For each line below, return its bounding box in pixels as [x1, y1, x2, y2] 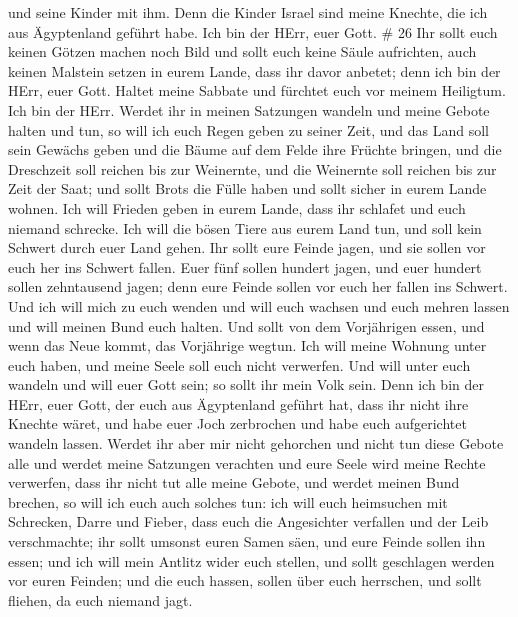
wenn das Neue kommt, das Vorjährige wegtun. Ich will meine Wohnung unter [8, 335, 487, 356]
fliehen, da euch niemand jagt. [8, 589, 193, 610]
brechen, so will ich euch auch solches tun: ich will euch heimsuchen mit [8, 491, 448, 512]
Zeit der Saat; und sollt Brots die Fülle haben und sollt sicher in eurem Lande [8, 178, 487, 199]
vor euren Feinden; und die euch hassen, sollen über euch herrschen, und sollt [8, 570, 482, 591]
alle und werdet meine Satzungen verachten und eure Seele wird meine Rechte [8, 452, 486, 473]
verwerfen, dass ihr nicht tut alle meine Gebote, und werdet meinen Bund [8, 472, 460, 493]
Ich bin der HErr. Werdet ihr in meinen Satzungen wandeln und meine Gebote [8, 99, 490, 120]
